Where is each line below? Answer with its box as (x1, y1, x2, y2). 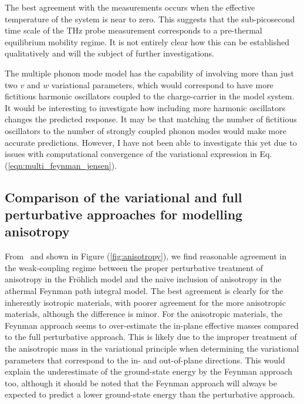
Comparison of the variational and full (5, 188, 242, 206)
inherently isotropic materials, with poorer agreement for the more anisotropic (5, 296, 286, 308)
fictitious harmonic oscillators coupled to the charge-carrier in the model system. (5, 90, 295, 102)
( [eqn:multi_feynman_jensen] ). (5, 159, 117, 171)
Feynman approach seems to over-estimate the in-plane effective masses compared (5, 319, 299, 331)
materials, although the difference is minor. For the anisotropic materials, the (5, 308, 283, 320)
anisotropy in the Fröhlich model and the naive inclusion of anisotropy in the (5, 273, 282, 285)
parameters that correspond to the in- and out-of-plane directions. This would (5, 353, 285, 366)
